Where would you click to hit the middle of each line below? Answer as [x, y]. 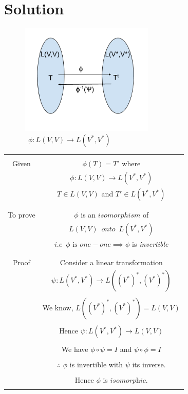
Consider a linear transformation [111, 262]
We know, [58, 307]
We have [75, 349]
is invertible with [96, 365]
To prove [22, 215]
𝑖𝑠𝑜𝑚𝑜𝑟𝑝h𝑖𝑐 [128, 381]
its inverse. [149, 365]
